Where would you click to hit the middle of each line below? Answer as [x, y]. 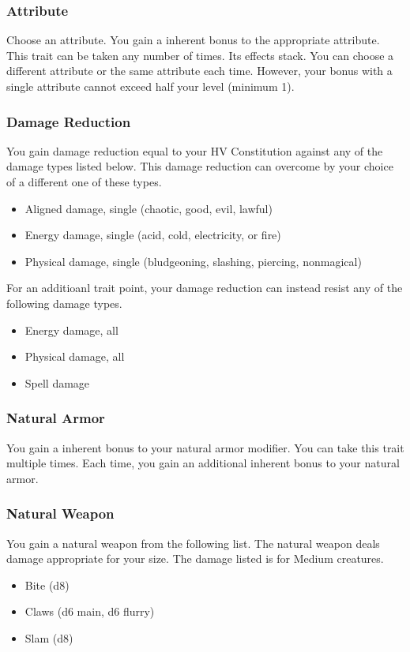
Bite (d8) [47, 585]
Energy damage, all [71, 330]
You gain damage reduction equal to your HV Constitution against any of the [195, 150]
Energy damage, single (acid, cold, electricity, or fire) [153, 235]
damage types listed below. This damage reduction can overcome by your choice [200, 166]
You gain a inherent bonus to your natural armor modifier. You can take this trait [205, 447]
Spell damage [57, 382]
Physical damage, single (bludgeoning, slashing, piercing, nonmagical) [193, 261]
